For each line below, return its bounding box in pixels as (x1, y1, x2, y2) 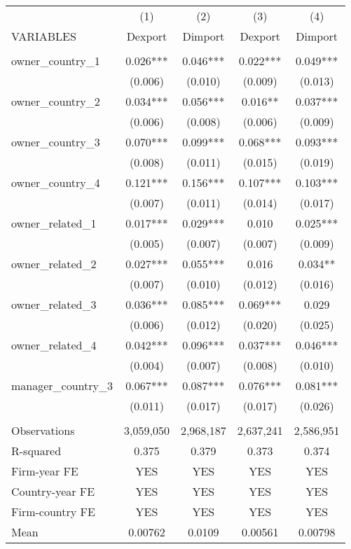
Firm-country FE (11, 503, 95, 520)
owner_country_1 (11, 53, 100, 69)
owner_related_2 (11, 256, 97, 272)
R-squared (11, 443, 62, 459)
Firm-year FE (11, 463, 78, 479)
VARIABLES (11, 28, 76, 44)
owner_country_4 (11, 174, 100, 190)
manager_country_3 (11, 377, 113, 394)
